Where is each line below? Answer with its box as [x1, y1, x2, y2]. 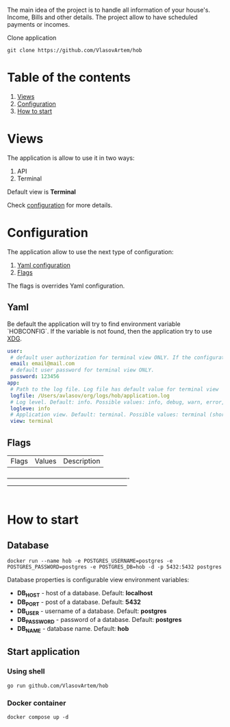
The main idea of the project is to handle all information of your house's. [7, 6, 211, 14]
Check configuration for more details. [7, 200, 113, 209]
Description [62, 456, 101, 465]
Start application [7, 646, 80, 658]
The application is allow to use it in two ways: [7, 154, 135, 162]
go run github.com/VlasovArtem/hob [7, 682, 109, 689]
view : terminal [10, 418, 53, 425]
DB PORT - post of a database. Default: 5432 [16, 597, 142, 608]
